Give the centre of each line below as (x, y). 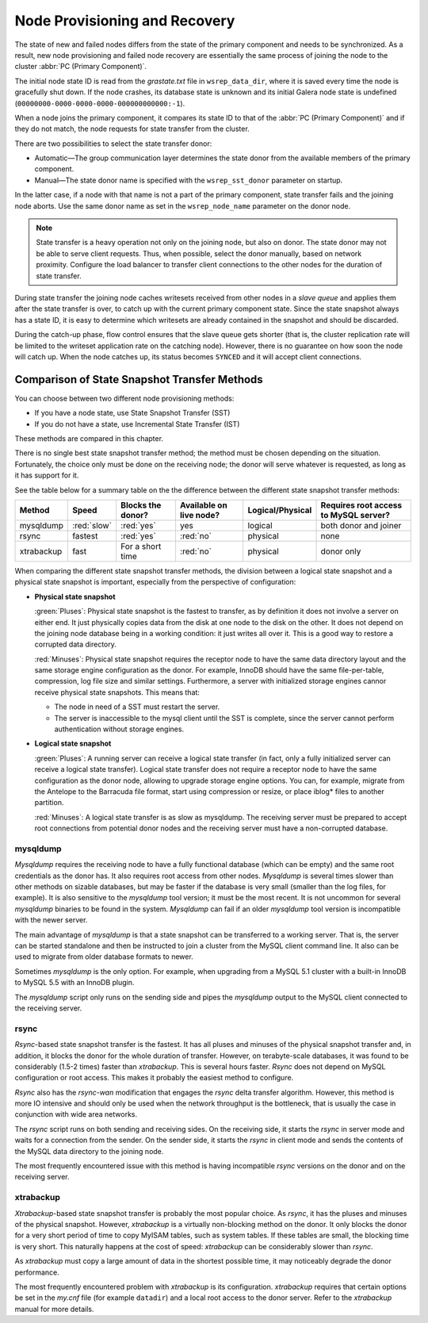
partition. (49, 803)
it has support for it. (47, 475)
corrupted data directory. (75, 644)
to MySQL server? (355, 515)
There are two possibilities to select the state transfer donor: (113, 144)
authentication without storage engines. (119, 729)
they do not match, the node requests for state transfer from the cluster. (132, 129)
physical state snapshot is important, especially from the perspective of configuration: (155, 582)
